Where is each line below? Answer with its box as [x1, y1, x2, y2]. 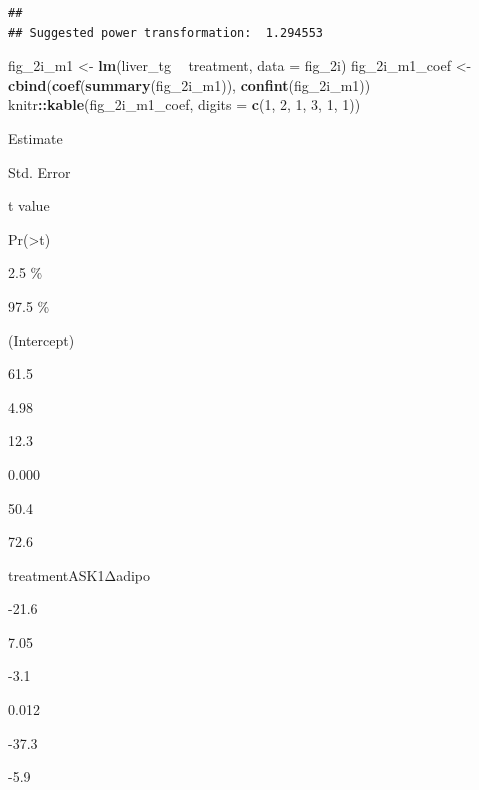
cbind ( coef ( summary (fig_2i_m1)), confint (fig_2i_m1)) [8, 74, 371, 95]
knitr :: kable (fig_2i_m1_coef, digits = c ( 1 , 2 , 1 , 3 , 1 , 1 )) [8, 94, 361, 115]
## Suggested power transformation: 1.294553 [8, 25, 323, 40]
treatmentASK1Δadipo [8, 564, 151, 585]
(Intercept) [8, 329, 75, 350]
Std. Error [8, 161, 71, 182]
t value [8, 195, 50, 216]
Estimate [8, 127, 63, 148]
